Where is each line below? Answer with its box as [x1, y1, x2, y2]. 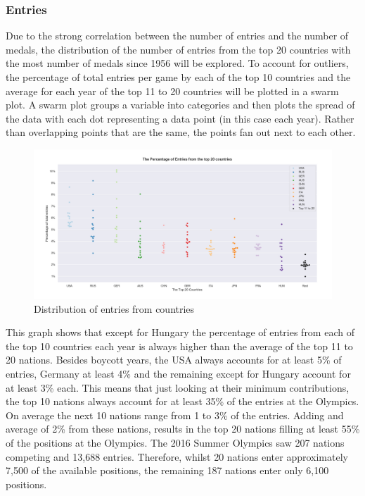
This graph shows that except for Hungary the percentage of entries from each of [6, 325, 354, 340]
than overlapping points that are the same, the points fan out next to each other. [6, 125, 356, 139]
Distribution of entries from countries [34, 301, 195, 316]
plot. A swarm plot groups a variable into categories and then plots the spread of [6, 97, 355, 112]
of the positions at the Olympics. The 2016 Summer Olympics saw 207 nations [6, 435, 345, 449]
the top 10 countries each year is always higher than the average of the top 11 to [6, 338, 353, 353]
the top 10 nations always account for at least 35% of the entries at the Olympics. [6, 394, 359, 409]
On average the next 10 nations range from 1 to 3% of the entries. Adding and [6, 407, 344, 422]
